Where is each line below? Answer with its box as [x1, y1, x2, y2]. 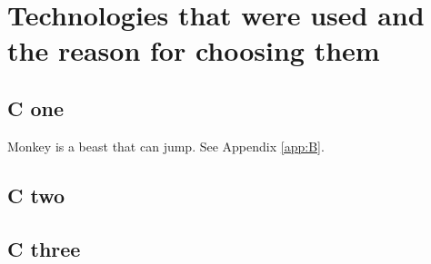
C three [7, 234, 81, 262]
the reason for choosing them [7, 32, 380, 69]
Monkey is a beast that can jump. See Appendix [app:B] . [7, 136, 325, 155]
